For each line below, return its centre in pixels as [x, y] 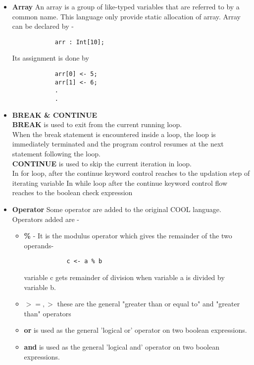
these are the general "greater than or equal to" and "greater [149, 304]
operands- [39, 245]
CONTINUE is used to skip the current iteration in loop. [102, 163]
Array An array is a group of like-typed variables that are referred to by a [126, 6]
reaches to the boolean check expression [72, 192]
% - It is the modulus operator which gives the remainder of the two [128, 236]
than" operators [48, 313]
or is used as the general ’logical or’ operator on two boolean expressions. [135, 330]
